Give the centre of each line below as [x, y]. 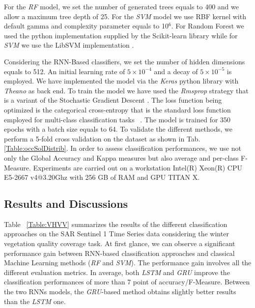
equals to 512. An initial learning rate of [65, 71]
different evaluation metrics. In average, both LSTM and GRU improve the [117, 272]
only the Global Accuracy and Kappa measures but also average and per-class [121, 157]
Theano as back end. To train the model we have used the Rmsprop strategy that [126, 90]
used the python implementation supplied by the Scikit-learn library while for [121, 35]
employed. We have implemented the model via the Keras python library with [121, 81]
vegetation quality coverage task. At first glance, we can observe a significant [120, 243]
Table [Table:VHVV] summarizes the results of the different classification [116, 224]
